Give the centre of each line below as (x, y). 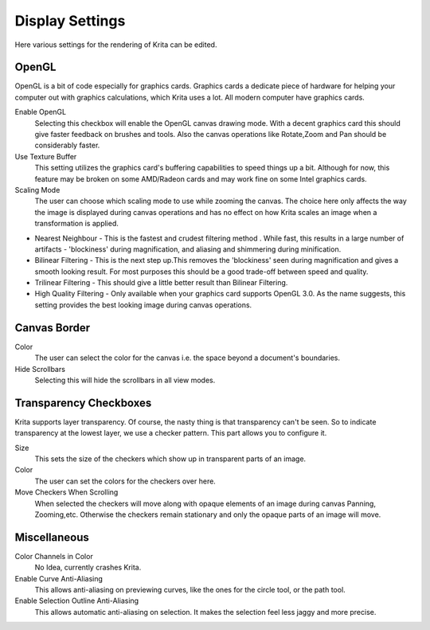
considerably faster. (67, 145)
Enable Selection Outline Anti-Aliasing (77, 601)
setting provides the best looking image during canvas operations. (143, 305)
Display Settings (70, 21)
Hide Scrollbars (40, 369)
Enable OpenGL (41, 112)
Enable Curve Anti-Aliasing (59, 578)
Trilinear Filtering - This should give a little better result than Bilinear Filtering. (161, 283)
